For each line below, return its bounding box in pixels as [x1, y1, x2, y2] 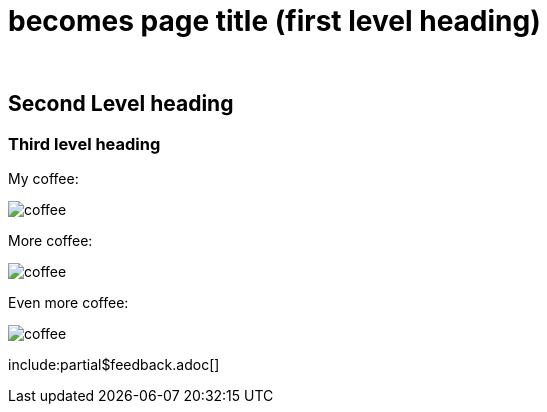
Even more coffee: [8, 293, 129, 311]
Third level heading [8, 133, 161, 154]
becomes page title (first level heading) [8, 4, 541, 38]
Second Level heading [8, 91, 234, 117]
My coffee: [8, 169, 79, 187]
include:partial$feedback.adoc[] [8, 355, 220, 373]
